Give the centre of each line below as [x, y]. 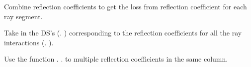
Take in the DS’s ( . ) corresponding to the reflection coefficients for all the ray [123, 33]
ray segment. [23, 16]
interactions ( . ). [29, 42]
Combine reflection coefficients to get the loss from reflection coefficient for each [125, 6]
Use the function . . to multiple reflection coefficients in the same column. [116, 59]
